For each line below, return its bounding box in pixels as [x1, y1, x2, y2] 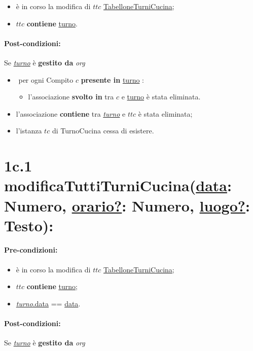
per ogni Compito [18, 74, 74, 85]
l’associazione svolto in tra [28, 91, 114, 102]
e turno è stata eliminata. [121, 91, 201, 102]
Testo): [4, 215, 54, 235]
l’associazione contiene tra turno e [16, 108, 126, 119]
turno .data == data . [16, 298, 81, 308]
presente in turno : [81, 74, 144, 85]
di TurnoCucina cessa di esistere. [52, 125, 154, 136]
